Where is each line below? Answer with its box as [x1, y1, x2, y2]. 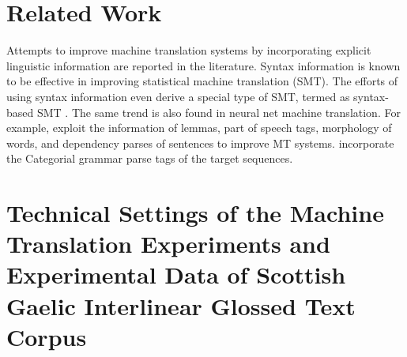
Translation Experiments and [6, 227, 330, 260]
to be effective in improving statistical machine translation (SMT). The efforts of [6, 73, 398, 89]
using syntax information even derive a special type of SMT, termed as [6, 88, 350, 104]
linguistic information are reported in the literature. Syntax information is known [6, 57, 401, 73]
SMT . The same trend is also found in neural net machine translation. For [36, 103, 401, 120]
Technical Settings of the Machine [6, 197, 384, 229]
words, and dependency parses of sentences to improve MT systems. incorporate [6, 134, 394, 151]
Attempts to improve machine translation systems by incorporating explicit [6, 42, 371, 58]
